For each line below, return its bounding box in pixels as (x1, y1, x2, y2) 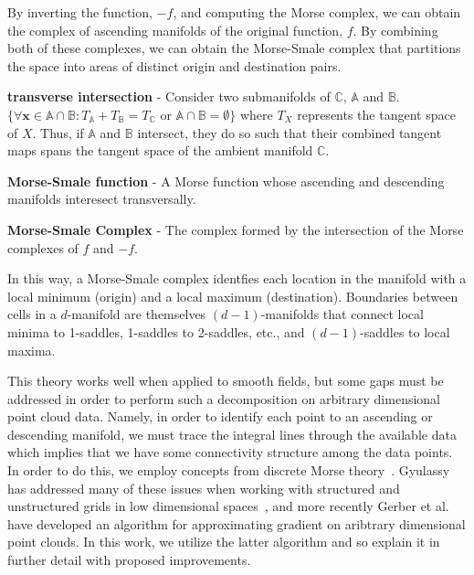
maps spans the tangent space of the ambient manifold (7, 141, 313, 160)
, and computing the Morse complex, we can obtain (173, 3, 461, 21)
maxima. (7, 340, 56, 359)
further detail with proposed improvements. (7, 550, 251, 570)
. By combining (353, 20, 438, 39)
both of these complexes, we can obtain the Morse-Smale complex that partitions (7, 38, 461, 58)
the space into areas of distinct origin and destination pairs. (7, 56, 342, 75)
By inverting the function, (7, 3, 153, 21)
